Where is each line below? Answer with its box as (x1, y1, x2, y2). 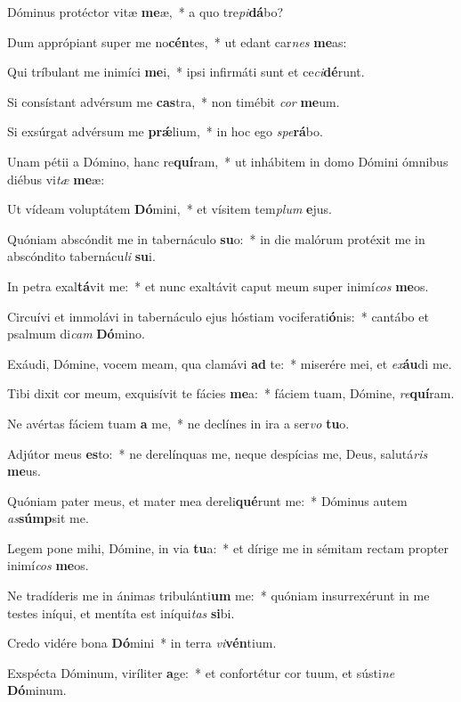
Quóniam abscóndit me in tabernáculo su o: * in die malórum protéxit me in (7, 229, 425, 248)
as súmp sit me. (7, 509, 89, 527)
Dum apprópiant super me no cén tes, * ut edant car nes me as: (7, 32, 347, 51)
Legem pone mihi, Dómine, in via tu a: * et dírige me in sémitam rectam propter (7, 538, 449, 557)
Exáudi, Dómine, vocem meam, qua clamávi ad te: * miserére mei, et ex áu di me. (7, 354, 452, 372)
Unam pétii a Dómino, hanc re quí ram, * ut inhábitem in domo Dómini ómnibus (7, 151, 449, 170)
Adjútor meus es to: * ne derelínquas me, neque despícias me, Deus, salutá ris (7, 444, 428, 462)
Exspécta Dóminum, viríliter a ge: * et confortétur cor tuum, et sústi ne (7, 663, 395, 682)
